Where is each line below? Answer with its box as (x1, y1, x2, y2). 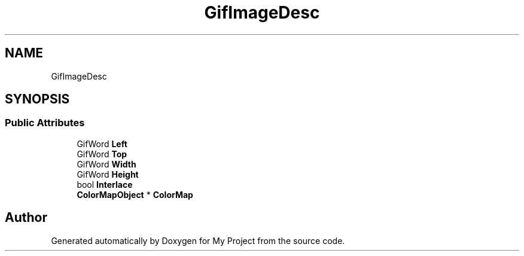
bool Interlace (77, 179, 133, 190)
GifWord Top (77, 148, 127, 159)
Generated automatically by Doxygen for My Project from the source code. (51, 235, 345, 246)
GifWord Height (77, 169, 139, 179)
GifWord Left (77, 138, 127, 149)
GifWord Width (77, 159, 136, 169)
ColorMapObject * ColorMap (77, 189, 193, 200)
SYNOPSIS (5, 92, 70, 107)
